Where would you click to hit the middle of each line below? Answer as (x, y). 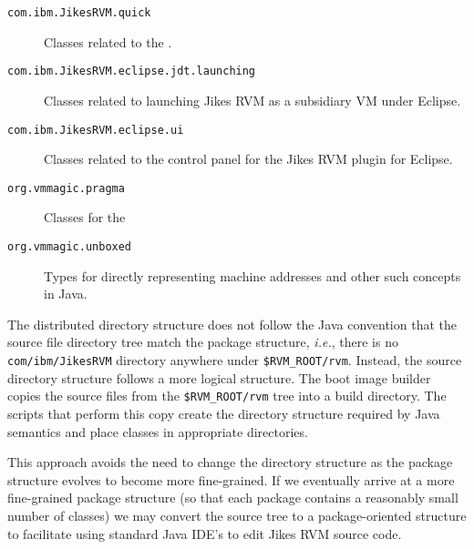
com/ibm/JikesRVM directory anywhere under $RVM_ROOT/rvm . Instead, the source (235, 360)
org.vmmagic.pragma (66, 188)
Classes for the (85, 217)
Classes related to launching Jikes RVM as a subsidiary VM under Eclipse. (252, 100)
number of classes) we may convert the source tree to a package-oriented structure (237, 515)
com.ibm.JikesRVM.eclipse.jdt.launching (132, 71)
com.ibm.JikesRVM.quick (79, 13)
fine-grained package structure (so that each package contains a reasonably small (233, 498)
